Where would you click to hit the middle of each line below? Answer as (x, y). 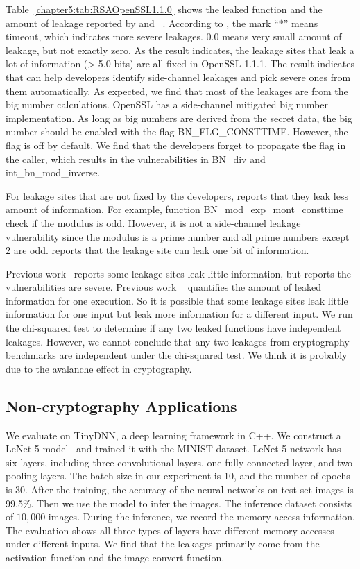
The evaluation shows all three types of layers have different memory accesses (170, 530)
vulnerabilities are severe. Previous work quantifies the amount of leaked (163, 287)
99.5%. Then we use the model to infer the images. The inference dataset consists (179, 503)
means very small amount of (282, 36)
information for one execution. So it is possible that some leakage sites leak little (177, 300)
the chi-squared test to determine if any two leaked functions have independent (173, 328)
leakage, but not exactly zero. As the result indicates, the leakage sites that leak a (180, 50)
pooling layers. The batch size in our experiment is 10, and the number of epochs (178, 476)
